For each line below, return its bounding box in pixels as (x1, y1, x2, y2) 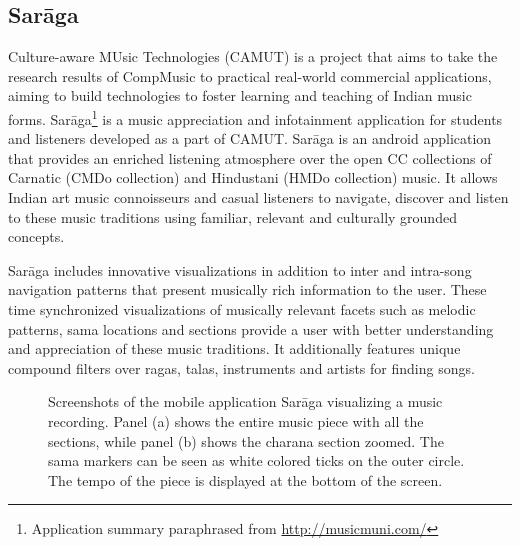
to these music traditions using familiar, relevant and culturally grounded (8, 206, 457, 227)
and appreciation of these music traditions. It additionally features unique (8, 338, 461, 359)
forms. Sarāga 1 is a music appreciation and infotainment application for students (8, 105, 503, 129)
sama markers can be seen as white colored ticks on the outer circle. (48, 450, 465, 471)
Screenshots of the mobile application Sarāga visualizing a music (48, 391, 443, 412)
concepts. (8, 226, 65, 247)
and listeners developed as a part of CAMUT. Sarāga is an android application (8, 128, 492, 149)
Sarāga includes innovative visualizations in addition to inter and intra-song (8, 259, 472, 280)
